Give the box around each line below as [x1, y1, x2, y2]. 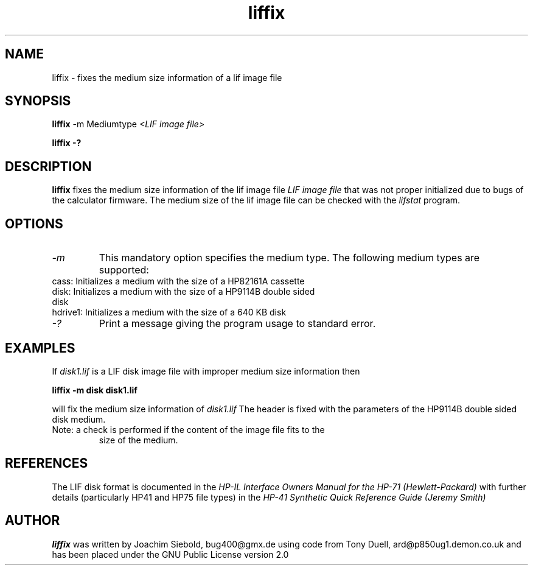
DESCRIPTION [5, 158, 92, 174]
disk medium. [52, 413, 106, 424]
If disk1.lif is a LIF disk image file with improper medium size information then [52, 365, 360, 376]
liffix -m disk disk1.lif [52, 384, 138, 395]
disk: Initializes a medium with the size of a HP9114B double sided [52, 286, 315, 297]
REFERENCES [5, 456, 88, 471]
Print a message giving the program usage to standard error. [99, 317, 376, 330]
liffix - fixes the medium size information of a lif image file [52, 72, 282, 83]
